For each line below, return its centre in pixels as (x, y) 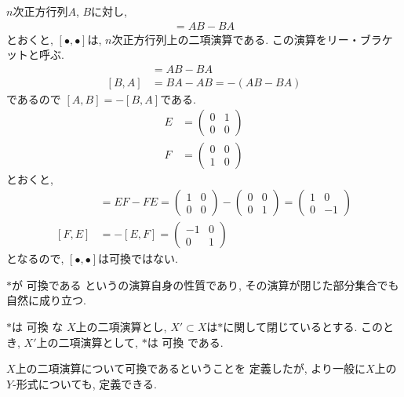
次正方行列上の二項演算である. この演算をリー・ (236, 39)
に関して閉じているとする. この (303, 326)
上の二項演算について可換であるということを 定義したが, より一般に (190, 368)
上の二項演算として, (87, 342)
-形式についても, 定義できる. (85, 383)
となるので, (35, 259)
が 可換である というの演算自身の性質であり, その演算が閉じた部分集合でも (206, 284)
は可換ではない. (138, 259)
